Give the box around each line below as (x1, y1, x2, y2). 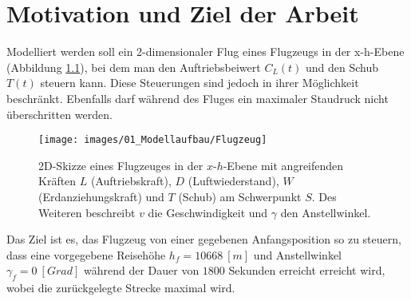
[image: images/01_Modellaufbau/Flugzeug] (38, 134, 267, 146)
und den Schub (306, 58, 379, 75)
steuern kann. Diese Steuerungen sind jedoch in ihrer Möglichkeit (40, 74, 359, 91)
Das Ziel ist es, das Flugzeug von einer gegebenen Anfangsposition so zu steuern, (6, 231, 401, 248)
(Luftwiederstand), (188, 172, 279, 189)
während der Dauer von (83, 262, 200, 279)
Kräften (38, 172, 77, 189)
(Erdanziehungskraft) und (38, 188, 164, 204)
